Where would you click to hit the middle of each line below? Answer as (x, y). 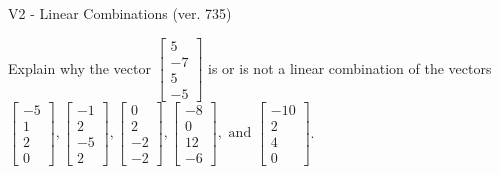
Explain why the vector (79, 67)
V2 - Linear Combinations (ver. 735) (120, 13)
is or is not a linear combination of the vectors (350, 67)
